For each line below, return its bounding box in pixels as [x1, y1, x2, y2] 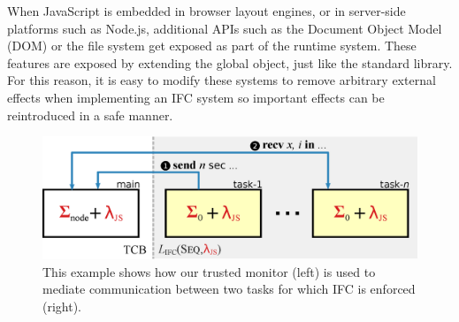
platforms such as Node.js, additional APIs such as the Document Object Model [7, 19, 442, 37]
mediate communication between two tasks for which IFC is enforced [42, 280, 416, 298]
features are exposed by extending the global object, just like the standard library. [7, 53, 453, 72]
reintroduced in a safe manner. [7, 105, 173, 124]
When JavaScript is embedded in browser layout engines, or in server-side [7, 2, 406, 19]
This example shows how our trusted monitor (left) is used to [42, 262, 376, 280]
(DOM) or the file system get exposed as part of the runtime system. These [7, 36, 417, 55]
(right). [42, 297, 82, 316]
